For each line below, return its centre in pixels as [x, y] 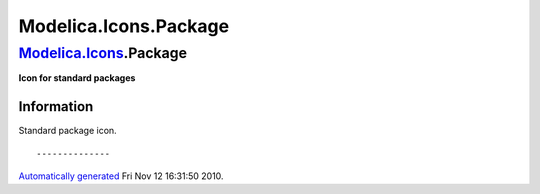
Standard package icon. [67, 131]
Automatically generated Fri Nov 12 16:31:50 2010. [121, 176]
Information [56, 106]
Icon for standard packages [77, 78]
